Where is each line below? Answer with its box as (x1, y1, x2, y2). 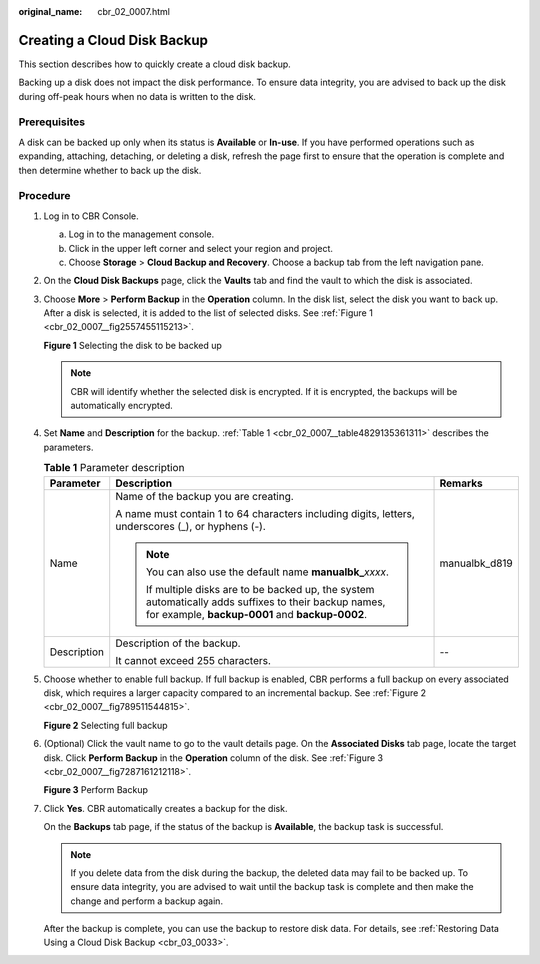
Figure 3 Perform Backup (43, 784, 149, 796)
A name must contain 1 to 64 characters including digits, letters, (115, 506, 415, 520)
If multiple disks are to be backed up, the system (145, 582, 375, 596)
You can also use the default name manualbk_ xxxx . (145, 565, 390, 579)
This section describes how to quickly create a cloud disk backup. (18, 58, 292, 70)
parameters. (43, 441, 94, 453)
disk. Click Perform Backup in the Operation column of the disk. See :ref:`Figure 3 (43, 751, 384, 764)
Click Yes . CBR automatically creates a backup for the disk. (43, 802, 288, 814)
